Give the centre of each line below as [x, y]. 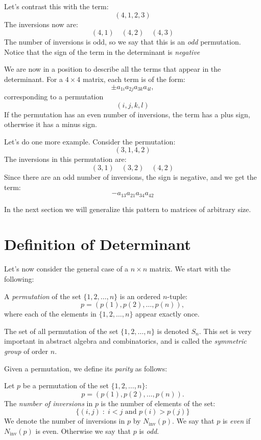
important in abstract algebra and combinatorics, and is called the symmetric [125, 341]
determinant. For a [34, 79]
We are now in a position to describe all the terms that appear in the [113, 69]
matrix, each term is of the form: [134, 79]
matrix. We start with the [190, 269]
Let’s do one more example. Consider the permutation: [90, 141]
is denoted [173, 331]
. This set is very [225, 331]
